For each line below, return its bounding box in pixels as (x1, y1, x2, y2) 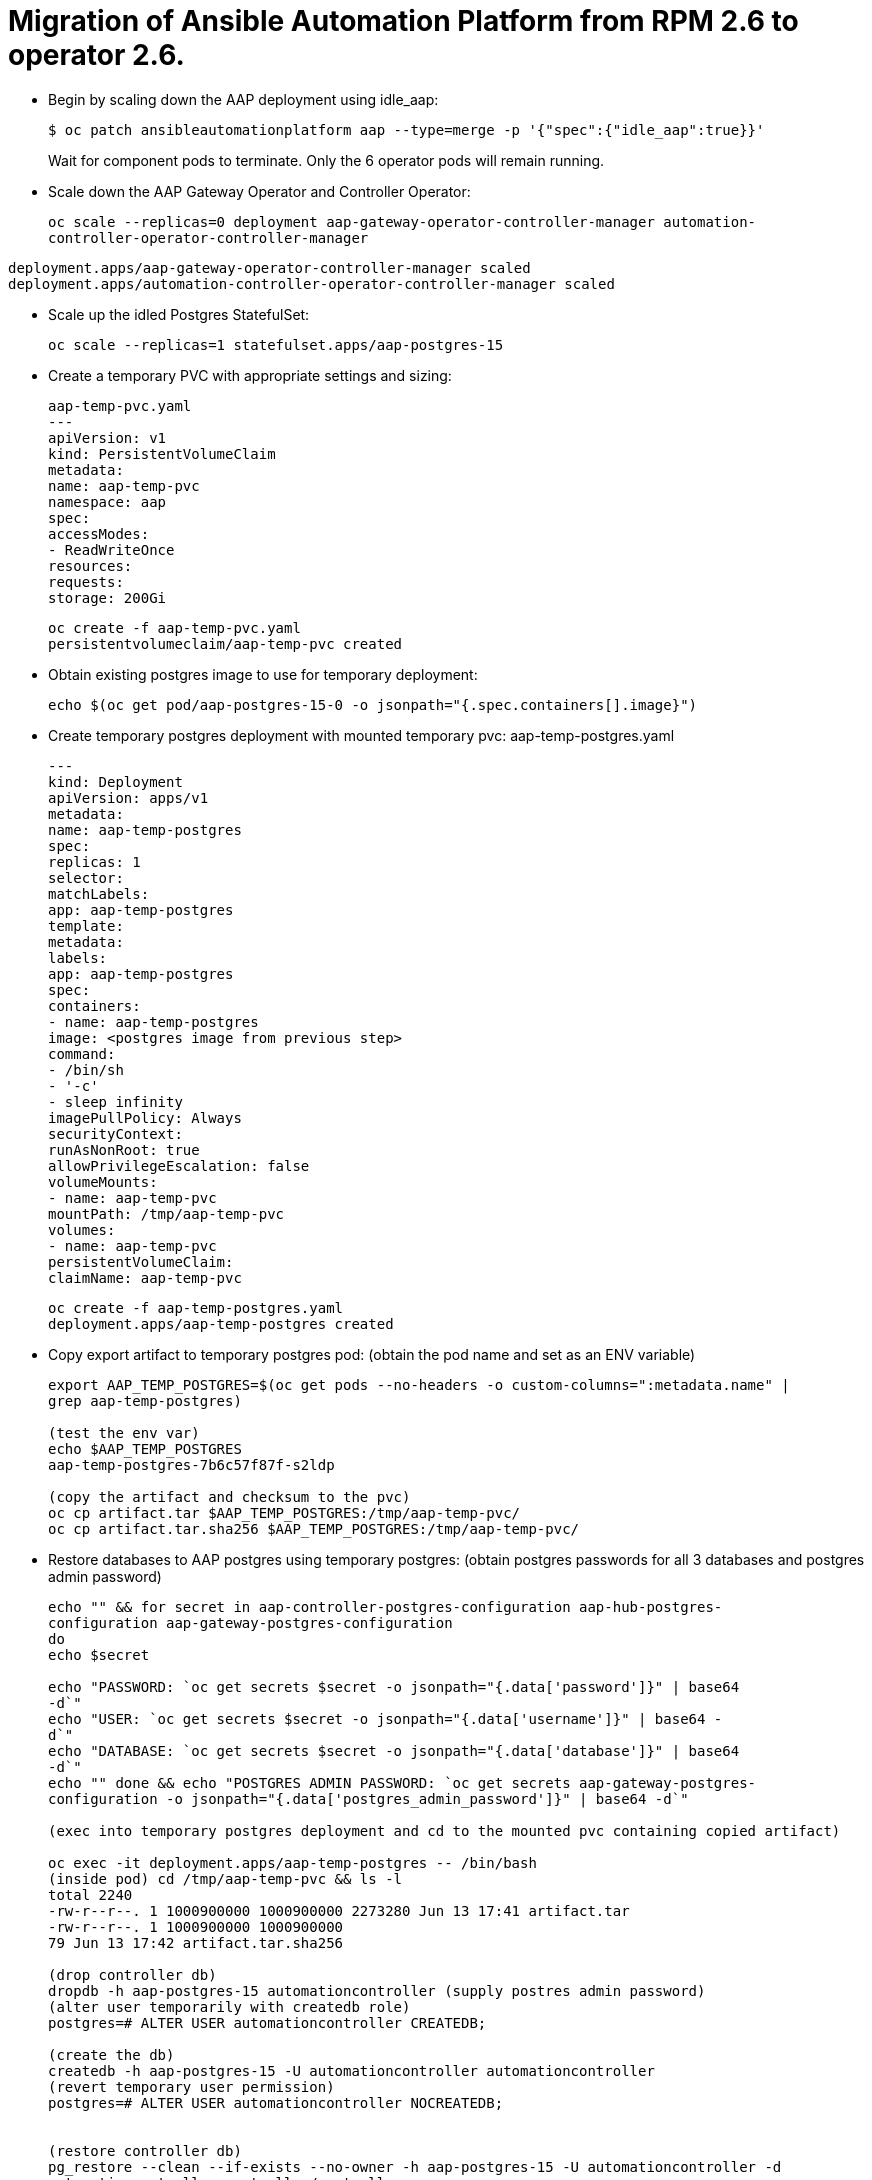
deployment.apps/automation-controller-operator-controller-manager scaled (8, 275, 615, 292)
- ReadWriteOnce (48, 541, 175, 558)
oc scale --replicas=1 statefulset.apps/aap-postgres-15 (48, 336, 504, 353)
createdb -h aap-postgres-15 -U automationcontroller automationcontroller (48, 2062, 655, 2079)
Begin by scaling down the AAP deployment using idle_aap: (48, 90, 439, 108)
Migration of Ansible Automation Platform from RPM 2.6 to (8, 4, 799, 38)
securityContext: (48, 1125, 183, 1142)
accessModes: (48, 525, 150, 542)
